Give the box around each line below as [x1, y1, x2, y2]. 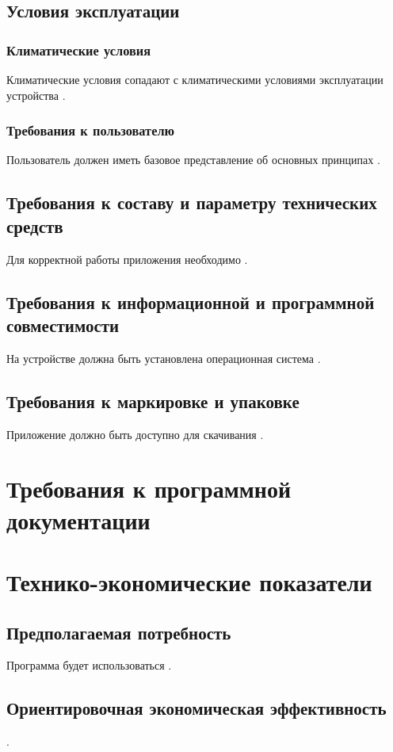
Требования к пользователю [6, 120, 175, 140]
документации [6, 503, 151, 536]
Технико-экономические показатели [6, 565, 372, 597]
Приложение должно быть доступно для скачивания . [6, 426, 264, 442]
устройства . [6, 86, 66, 103]
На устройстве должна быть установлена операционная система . [6, 349, 321, 366]
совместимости [6, 312, 120, 337]
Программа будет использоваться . [6, 657, 172, 674]
